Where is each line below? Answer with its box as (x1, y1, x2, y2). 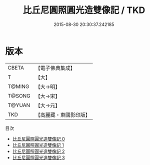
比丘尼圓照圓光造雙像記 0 (12, 135, 65, 141)
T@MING (7, 83, 29, 90)
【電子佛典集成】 (35, 64, 76, 71)
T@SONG (7, 92, 31, 99)
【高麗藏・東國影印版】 (35, 111, 91, 118)
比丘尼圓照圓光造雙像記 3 (12, 154, 65, 160)
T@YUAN (7, 101, 30, 108)
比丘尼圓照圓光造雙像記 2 (12, 148, 65, 154)
